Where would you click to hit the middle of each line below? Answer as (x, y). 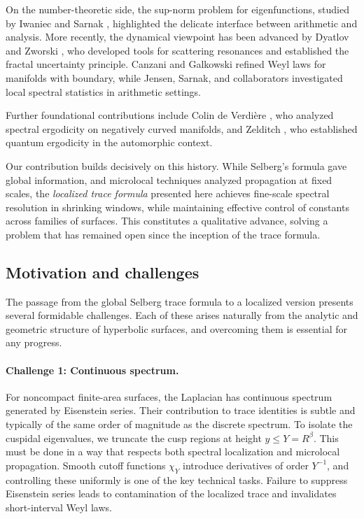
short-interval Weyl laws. (59, 507)
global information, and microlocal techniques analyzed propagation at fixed (169, 179)
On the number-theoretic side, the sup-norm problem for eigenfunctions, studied (177, 9)
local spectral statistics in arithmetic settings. (103, 91)
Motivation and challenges (103, 272)
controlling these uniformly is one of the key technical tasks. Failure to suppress (177, 479)
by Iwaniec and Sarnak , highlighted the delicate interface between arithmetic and (182, 23)
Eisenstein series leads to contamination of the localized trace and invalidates (171, 493)
